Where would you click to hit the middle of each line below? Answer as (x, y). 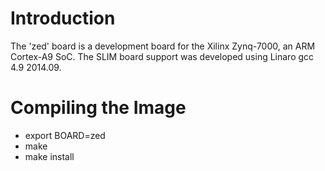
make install (49, 156)
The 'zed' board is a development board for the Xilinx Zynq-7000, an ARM (163, 46)
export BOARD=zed (65, 135)
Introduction (63, 18)
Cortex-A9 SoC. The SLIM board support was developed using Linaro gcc (162, 56)
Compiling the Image (98, 108)
